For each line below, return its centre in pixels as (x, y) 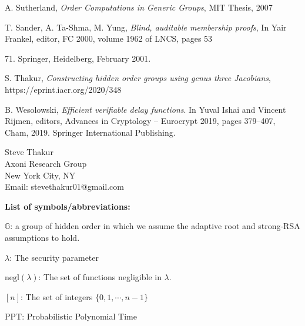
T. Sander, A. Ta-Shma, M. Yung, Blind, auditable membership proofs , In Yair (146, 27)
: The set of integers (57, 296)
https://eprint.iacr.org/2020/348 (63, 89)
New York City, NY (40, 175)
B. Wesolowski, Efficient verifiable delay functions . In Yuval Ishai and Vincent (145, 109)
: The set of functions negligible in (100, 277)
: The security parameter (54, 257)
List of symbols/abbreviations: (68, 206)
